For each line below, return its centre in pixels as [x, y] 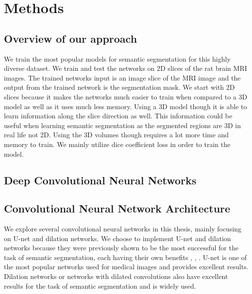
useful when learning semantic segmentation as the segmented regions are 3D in [122, 125]
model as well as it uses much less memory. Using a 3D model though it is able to [126, 106]
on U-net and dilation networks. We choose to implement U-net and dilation [118, 238]
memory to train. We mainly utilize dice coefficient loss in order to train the [117, 144]
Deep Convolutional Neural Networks [100, 180]
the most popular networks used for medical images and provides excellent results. [126, 267]
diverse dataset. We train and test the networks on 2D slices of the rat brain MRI [126, 68]
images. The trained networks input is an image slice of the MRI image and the [122, 77]
